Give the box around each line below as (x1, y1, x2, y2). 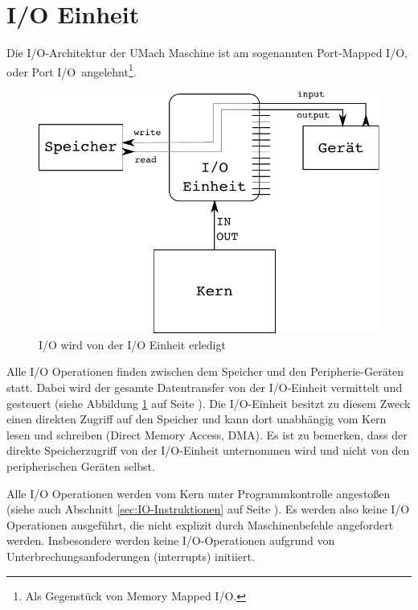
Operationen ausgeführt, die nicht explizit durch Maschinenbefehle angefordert (6, 516, 394, 533)
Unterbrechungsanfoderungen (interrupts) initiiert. (6, 548, 255, 564)
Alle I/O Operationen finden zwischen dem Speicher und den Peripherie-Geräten (6, 363, 404, 380)
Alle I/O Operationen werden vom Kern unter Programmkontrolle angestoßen (6, 484, 391, 501)
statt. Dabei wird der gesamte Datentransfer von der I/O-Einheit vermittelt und (6, 379, 403, 396)
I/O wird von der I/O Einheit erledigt (39, 336, 226, 352)
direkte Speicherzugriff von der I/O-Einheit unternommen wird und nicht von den (6, 442, 410, 459)
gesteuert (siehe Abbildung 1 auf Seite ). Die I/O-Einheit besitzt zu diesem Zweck (6, 394, 411, 411)
